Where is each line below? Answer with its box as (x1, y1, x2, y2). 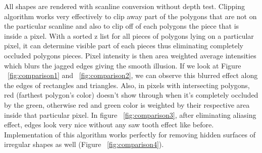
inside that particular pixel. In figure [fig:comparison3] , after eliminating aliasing (4, 109, 256, 120)
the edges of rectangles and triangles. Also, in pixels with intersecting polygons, (4, 80, 250, 90)
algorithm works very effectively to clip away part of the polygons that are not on (4, 11, 257, 21)
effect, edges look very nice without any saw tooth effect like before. (4, 119, 214, 130)
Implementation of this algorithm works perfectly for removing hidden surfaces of (4, 129, 255, 139)
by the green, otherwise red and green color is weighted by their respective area (4, 99, 250, 110)
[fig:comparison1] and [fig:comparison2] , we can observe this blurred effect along (8, 70, 258, 81)
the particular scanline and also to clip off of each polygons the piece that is (4, 21, 239, 31)
